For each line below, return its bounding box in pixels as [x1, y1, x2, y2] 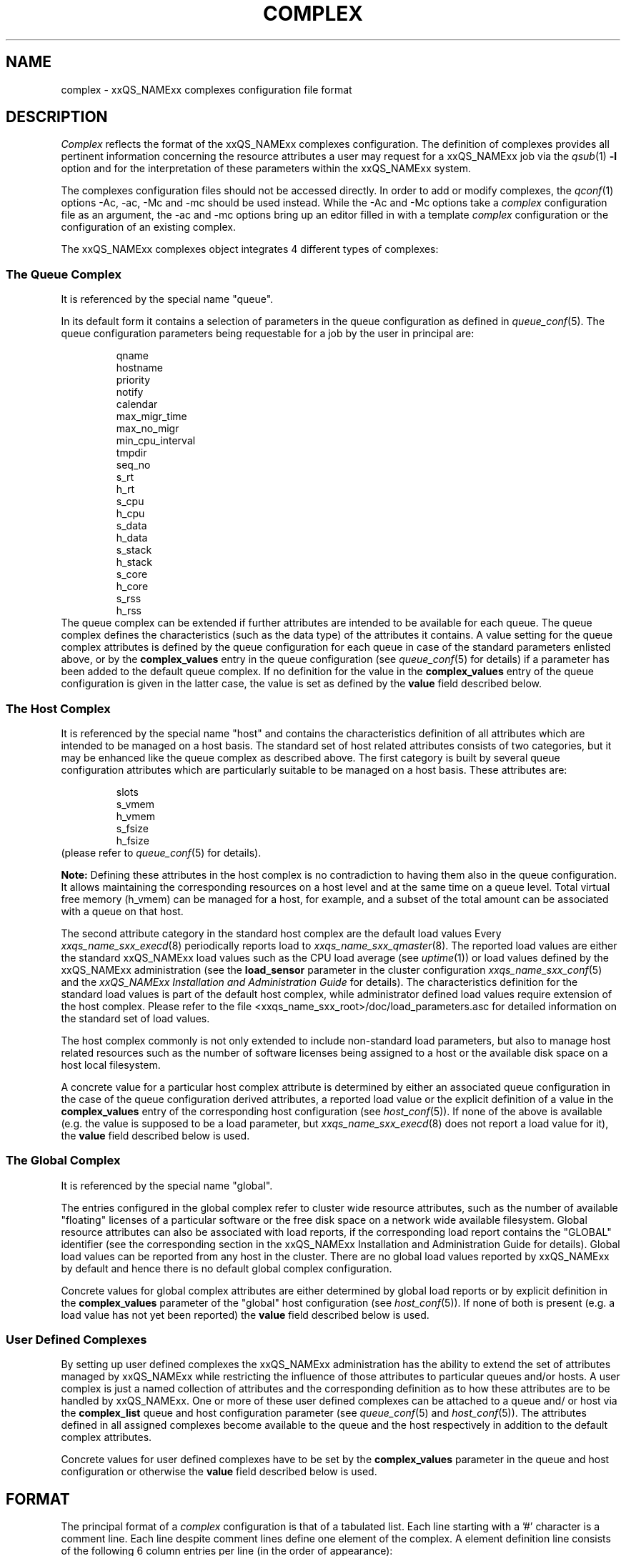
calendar [116, 398, 158, 411]
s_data [116, 519, 147, 532]
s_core [116, 568, 148, 581]
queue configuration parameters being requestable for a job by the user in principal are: [61, 327, 475, 340]
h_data [116, 532, 148, 544]
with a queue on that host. [61, 904, 184, 917]
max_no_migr [116, 422, 179, 435]
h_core [116, 580, 149, 593]
